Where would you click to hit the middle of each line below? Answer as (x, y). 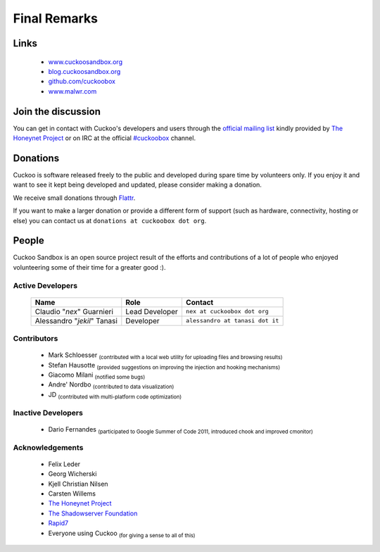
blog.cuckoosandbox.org (84, 71)
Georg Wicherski (72, 474)
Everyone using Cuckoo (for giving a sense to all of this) (122, 534)
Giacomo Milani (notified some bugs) (97, 375)
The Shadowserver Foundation (93, 513)
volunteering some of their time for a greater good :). (89, 267)
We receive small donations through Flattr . (74, 198)
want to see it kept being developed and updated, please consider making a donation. (137, 185)
